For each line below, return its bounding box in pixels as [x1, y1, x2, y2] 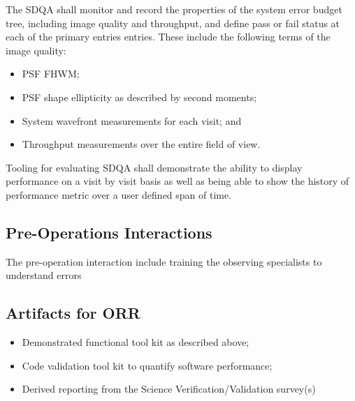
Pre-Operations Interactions [6, 221, 212, 243]
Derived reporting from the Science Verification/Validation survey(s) [22, 381, 316, 396]
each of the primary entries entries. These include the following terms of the [6, 29, 331, 44]
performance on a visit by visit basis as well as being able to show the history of [6, 174, 349, 188]
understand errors [6, 268, 82, 282]
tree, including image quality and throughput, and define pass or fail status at [6, 15, 340, 30]
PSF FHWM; [22, 66, 80, 81]
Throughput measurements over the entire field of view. [22, 137, 261, 151]
